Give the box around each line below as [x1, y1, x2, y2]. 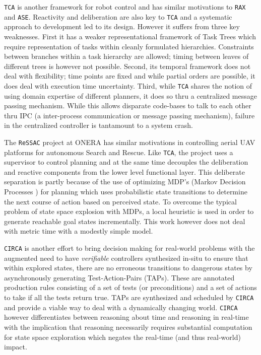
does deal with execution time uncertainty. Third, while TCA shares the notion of [4, 80, 252, 91]
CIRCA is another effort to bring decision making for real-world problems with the [4, 242, 255, 253]
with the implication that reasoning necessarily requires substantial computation [4, 321, 252, 332]
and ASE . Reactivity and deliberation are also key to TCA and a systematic [4, 11, 232, 22]
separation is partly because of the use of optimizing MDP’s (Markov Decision [4, 176, 246, 187]
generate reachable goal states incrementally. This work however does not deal [4, 216, 245, 226]
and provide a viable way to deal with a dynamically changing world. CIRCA [4, 302, 238, 312]
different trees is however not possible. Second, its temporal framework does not [4, 60, 251, 71]
